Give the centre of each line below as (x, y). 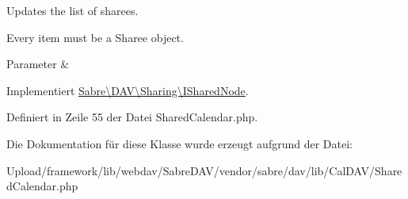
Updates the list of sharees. (72, 10)
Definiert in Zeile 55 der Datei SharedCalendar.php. (132, 117)
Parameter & (38, 64)
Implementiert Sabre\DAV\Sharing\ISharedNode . (128, 90)
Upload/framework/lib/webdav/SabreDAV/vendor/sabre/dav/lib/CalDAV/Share (204, 170)
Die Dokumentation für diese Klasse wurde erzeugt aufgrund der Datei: (179, 143)
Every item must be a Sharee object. (95, 37)
